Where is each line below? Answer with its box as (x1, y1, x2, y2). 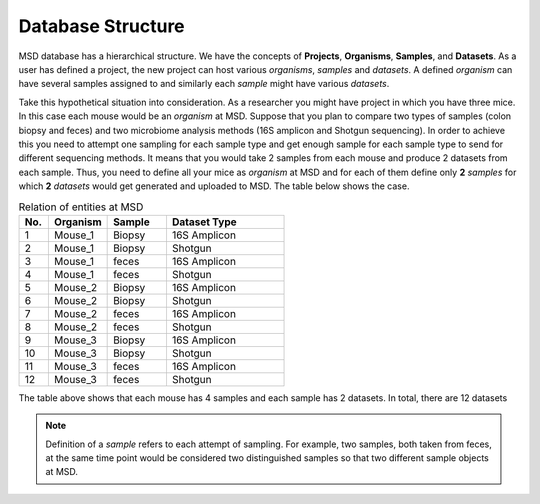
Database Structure (18, 15, 185, 37)
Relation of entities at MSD (18, 200, 144, 214)
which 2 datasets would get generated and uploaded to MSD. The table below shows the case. (18, 180, 410, 192)
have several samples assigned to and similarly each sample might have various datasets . (18, 78, 390, 90)
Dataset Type (171, 215, 237, 229)
